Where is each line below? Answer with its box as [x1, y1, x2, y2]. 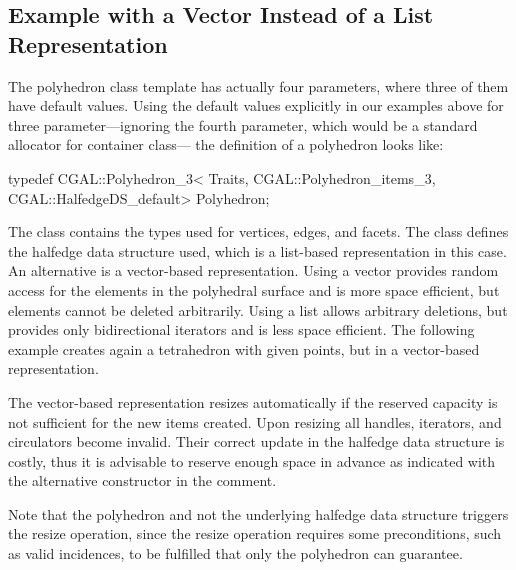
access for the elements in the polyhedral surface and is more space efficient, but [8, 279, 500, 300]
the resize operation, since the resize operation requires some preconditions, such [8, 523, 502, 544]
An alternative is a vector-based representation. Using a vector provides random [8, 260, 499, 281]
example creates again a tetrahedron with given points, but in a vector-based [8, 338, 480, 359]
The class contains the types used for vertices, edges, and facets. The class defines [8, 221, 509, 242]
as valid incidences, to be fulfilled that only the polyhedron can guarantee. [8, 543, 463, 564]
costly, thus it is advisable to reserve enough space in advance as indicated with [8, 450, 496, 471]
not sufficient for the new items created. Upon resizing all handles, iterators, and [8, 411, 502, 432]
